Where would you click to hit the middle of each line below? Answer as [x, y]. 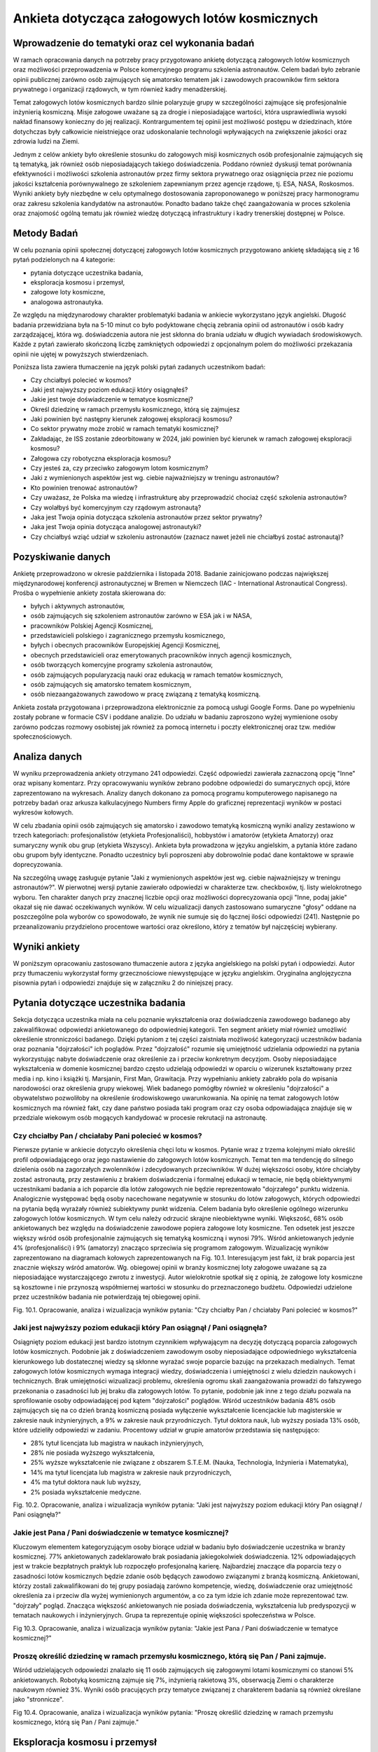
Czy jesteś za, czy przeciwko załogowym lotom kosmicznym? [119, 468]
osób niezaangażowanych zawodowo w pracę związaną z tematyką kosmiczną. [146, 694]
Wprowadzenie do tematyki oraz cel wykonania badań [134, 43]
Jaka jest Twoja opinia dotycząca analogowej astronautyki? [116, 527]
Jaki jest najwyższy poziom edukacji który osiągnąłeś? [109, 390]
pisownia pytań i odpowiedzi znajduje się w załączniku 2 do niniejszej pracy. [123, 983]
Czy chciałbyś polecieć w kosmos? [81, 380]
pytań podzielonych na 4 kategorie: [64, 260]
